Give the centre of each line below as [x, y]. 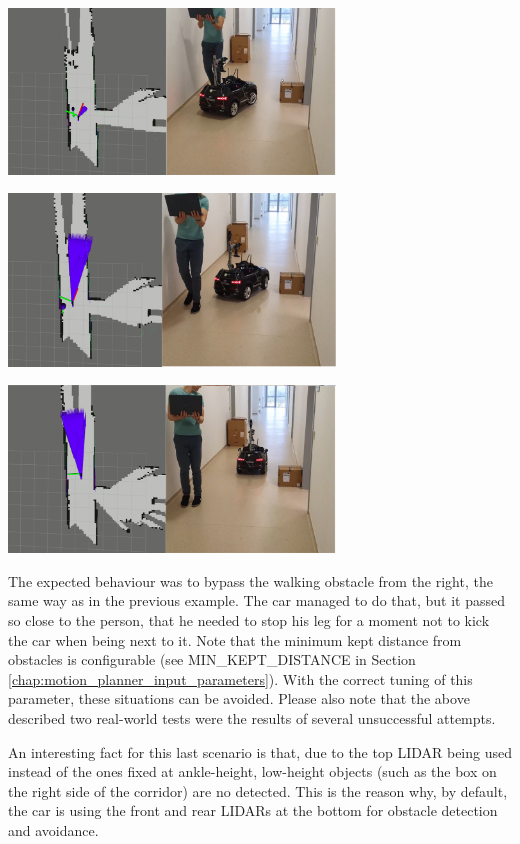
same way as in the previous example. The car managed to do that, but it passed [257, 600]
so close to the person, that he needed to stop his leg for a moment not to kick [249, 619]
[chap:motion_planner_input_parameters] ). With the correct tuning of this [240, 678]
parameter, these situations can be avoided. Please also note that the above [239, 698]
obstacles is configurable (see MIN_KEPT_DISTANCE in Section [212, 659]
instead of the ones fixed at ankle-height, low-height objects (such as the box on [252, 771]
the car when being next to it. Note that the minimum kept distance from [235, 639]
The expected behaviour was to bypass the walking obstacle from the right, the [250, 580]
